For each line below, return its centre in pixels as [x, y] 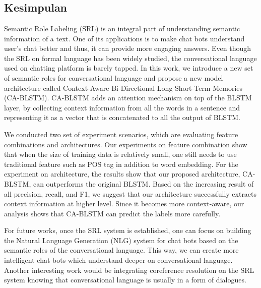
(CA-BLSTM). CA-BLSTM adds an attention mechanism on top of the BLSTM [128, 98]
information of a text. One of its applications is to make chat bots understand [124, 38]
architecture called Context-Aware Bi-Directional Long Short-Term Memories [123, 88]
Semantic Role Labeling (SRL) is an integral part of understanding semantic [122, 28]
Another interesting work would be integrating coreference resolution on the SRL [129, 270]
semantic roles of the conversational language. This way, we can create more [121, 250]
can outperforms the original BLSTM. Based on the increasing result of [143, 183]
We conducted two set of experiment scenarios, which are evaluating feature [121, 134]
